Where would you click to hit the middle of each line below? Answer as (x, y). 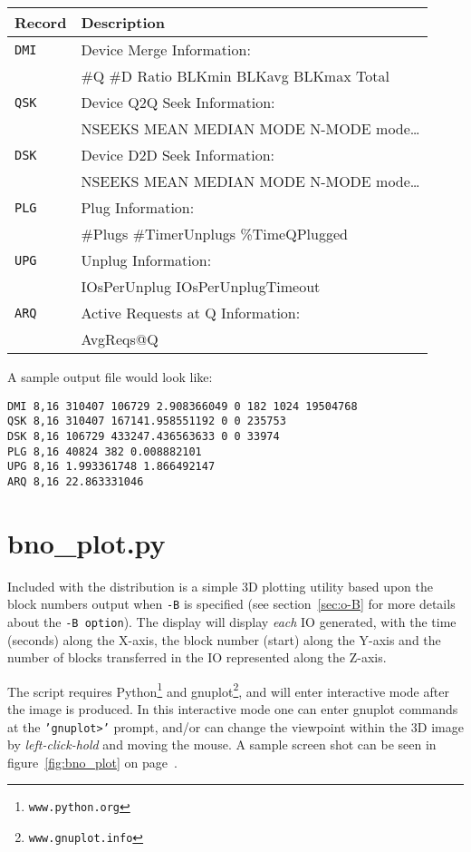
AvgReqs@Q (120, 339)
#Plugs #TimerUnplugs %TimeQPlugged (214, 234)
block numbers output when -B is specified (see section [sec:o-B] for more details (231, 604)
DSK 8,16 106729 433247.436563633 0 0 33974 (144, 436)
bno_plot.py (87, 542)
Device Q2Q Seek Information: (178, 102)
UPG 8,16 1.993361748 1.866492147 (111, 467)
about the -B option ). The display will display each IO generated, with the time (232, 621)
